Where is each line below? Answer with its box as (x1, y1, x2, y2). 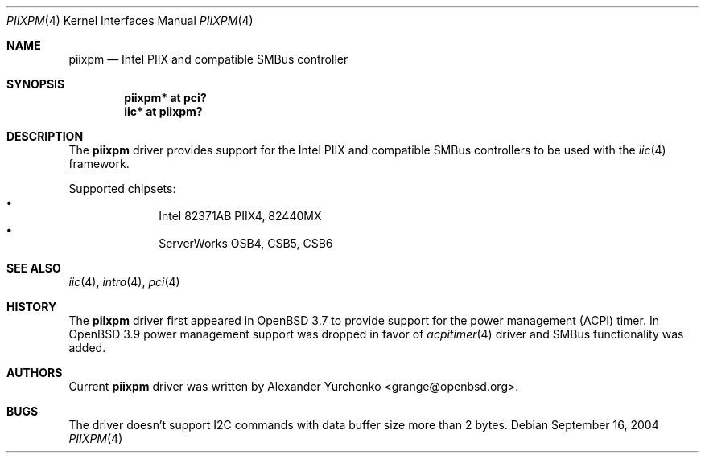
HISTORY (6, 300, 57, 314)
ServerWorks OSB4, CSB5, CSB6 (159, 236, 333, 250)
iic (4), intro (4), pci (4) (68, 275, 180, 289)
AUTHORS (6, 366, 63, 379)
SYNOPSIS (6, 77, 65, 91)
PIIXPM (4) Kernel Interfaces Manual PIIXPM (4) (6, 14, 254, 27)
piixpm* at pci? (124, 91, 207, 105)
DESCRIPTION (6, 129, 84, 143)
